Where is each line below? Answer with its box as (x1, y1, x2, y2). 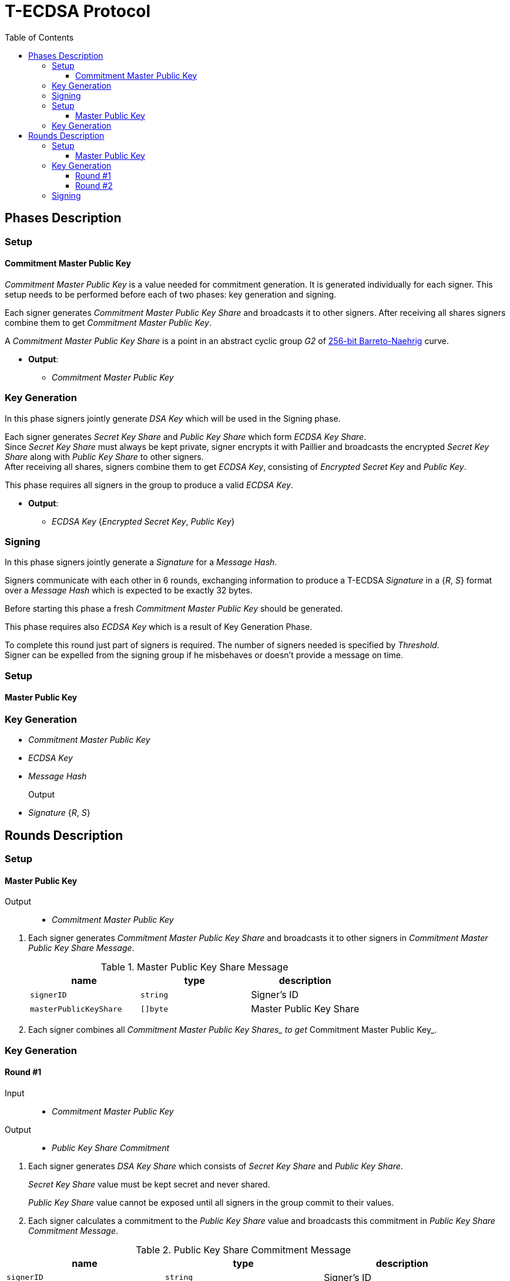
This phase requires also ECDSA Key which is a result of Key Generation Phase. (5, 622, 313, 632)
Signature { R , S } (28, 808, 90, 818)
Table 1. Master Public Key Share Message (100, 961, 288, 973)
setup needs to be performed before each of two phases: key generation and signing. (5, 289, 337, 299)
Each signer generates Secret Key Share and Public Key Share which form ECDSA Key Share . (5, 431, 367, 442)
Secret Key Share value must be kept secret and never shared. (28, 1179, 270, 1189)
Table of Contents (5, 32, 74, 42)
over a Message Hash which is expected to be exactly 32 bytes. (5, 585, 253, 596)
